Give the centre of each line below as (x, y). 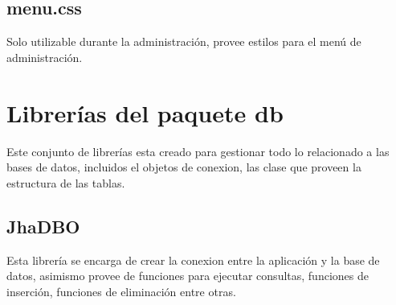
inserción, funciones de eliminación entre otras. (121, 291)
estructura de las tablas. (66, 182)
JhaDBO (43, 226)
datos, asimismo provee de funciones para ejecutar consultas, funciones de (188, 276)
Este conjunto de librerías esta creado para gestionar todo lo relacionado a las (198, 151)
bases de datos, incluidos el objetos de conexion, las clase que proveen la (184, 167)
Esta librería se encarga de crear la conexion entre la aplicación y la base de (193, 260)
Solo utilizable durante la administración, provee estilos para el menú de (184, 41)
